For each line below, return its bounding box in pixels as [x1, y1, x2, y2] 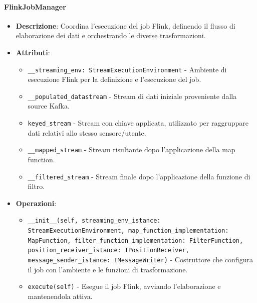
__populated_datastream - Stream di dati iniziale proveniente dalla [28, 90, 237, 101]
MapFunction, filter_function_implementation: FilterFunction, [28, 237, 243, 244]
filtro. [28, 181, 45, 191]
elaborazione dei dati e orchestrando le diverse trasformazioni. [16, 30, 206, 41]
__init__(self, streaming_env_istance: [28, 217, 161, 225]
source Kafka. [28, 100, 70, 111]
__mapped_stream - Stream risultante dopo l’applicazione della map [28, 144, 235, 155]
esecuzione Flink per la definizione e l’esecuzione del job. [28, 74, 201, 84]
